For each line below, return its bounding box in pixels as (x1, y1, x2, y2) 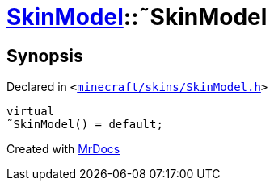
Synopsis (6, 45, 83, 66)
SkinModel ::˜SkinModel (6, 3, 268, 31)
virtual (6, 105, 55, 118)
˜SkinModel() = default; (6, 118, 163, 131)
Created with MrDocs (6, 142, 120, 156)
